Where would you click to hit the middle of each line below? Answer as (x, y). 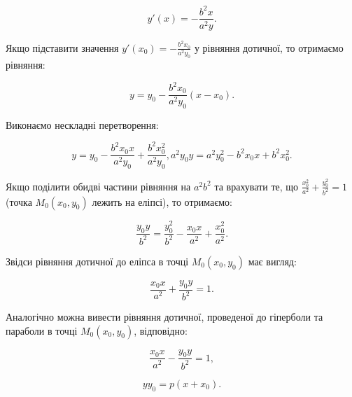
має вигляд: (272, 261)
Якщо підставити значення (62, 47)
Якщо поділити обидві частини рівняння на (98, 186)
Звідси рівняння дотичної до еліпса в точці (97, 261)
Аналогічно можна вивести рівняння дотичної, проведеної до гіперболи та (164, 317)
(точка (19, 201)
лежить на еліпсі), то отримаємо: (162, 201)
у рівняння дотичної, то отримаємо (269, 47)
